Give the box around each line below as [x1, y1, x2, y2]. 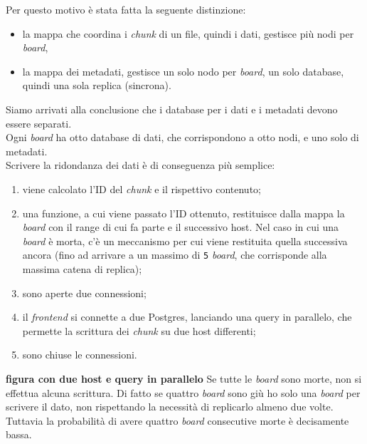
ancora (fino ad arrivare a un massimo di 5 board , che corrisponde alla [22, 247, 327, 262]
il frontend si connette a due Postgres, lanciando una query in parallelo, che [22, 309, 352, 324]
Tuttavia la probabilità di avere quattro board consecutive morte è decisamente [6, 413, 349, 428]
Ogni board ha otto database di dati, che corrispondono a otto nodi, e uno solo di [6, 130, 359, 145]
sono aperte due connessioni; [22, 285, 147, 300]
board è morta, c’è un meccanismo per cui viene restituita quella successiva [22, 233, 348, 248]
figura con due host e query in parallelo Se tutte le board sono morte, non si [6, 371, 362, 386]
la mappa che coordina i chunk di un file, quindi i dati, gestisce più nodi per [22, 26, 354, 41]
